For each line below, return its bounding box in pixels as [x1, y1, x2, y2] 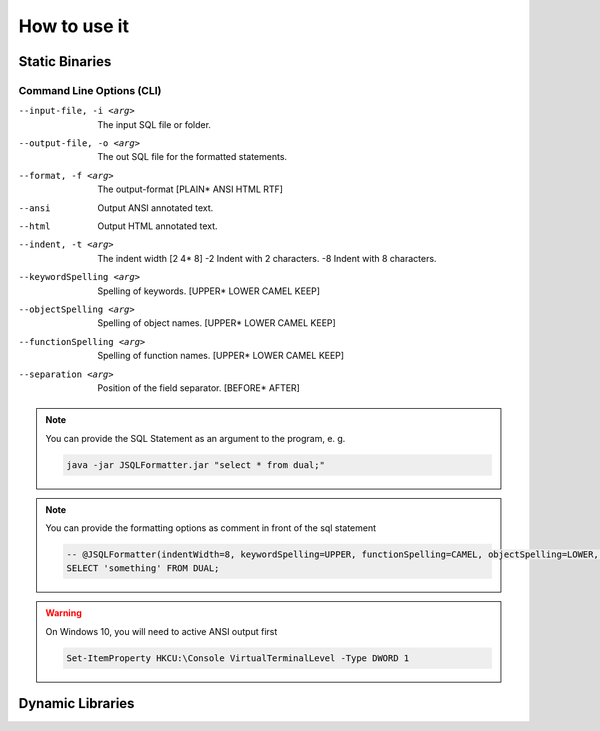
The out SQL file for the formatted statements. [97, 151, 288, 163]
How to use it [18, 15, 130, 37]
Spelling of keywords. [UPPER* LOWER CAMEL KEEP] [97, 285, 320, 297]
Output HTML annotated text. [97, 220, 219, 232]
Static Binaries [18, 53, 112, 70]
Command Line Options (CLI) [18, 83, 162, 97]
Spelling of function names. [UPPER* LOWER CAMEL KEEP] [97, 350, 345, 362]
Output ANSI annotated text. [97, 201, 214, 214]
